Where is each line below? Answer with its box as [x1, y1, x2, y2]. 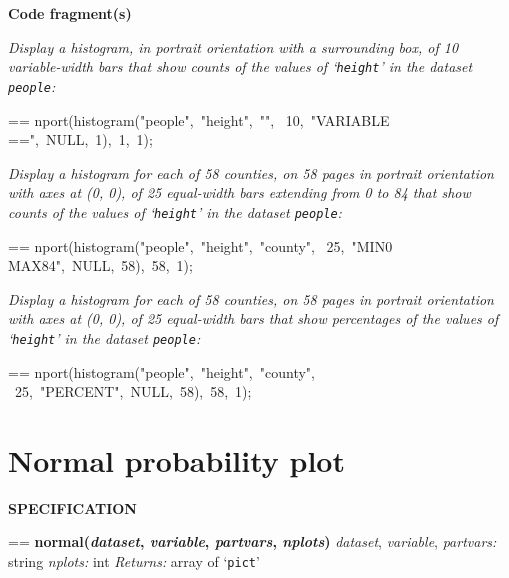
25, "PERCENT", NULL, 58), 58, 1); [14, 381, 252, 402]
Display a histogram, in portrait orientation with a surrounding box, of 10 [8, 36, 459, 57]
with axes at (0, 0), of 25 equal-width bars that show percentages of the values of [8, 308, 499, 329]
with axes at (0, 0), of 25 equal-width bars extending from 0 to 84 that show [8, 182, 471, 203]
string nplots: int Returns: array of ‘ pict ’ [8, 551, 260, 572]
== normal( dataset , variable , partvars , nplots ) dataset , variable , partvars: [8, 531, 497, 552]
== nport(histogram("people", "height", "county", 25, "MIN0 [8, 235, 393, 256]
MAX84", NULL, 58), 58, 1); [8, 255, 193, 276]
